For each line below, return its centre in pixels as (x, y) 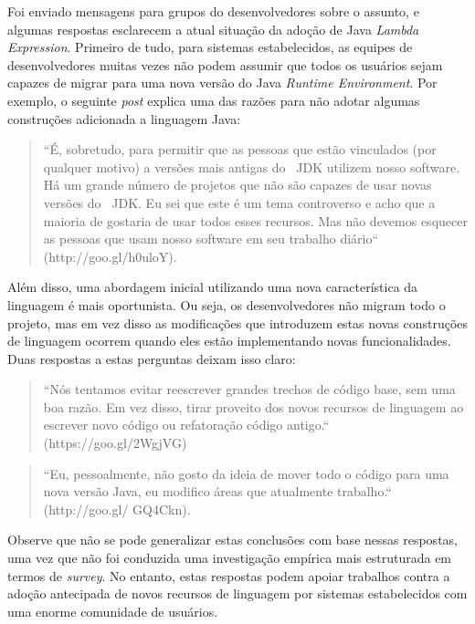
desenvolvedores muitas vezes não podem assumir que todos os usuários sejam (225, 64)
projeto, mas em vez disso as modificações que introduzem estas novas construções (238, 322)
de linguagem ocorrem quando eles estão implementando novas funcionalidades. (229, 341)
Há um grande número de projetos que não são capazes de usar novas (237, 185)
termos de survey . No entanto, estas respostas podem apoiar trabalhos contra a (229, 575)
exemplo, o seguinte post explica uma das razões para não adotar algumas (214, 100)
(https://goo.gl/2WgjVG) (115, 443)
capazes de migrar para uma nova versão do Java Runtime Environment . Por (222, 83)
